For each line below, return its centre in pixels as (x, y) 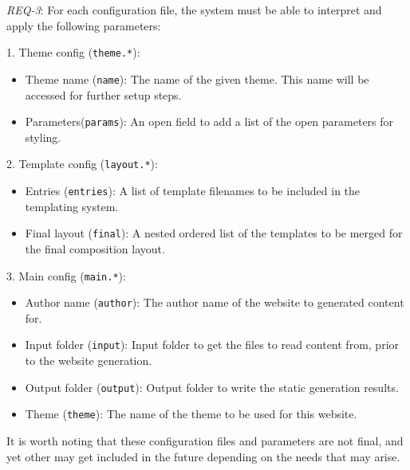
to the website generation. (89, 360)
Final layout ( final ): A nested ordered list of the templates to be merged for (214, 233)
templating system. (72, 206)
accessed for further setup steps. (103, 94)
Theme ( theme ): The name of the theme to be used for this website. (191, 414)
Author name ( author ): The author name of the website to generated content (215, 302)
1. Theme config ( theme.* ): (73, 52)
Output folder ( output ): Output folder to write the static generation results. (212, 387)
